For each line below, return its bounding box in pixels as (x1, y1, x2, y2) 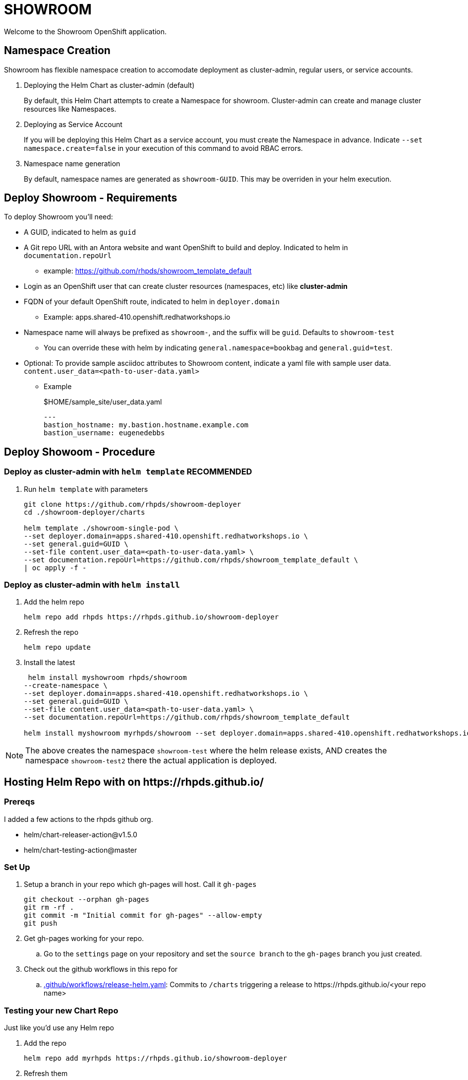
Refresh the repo (24, 628, 79, 637)
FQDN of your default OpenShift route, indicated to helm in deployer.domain (24, 297, 280, 306)
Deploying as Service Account (24, 120, 122, 129)
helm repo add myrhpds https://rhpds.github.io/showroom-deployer (24, 1054, 288, 1063)
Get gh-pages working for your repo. (24, 934, 144, 943)
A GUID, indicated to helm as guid (24, 228, 136, 237)
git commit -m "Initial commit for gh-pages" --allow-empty (24, 911, 262, 920)
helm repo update (24, 643, 91, 652)
